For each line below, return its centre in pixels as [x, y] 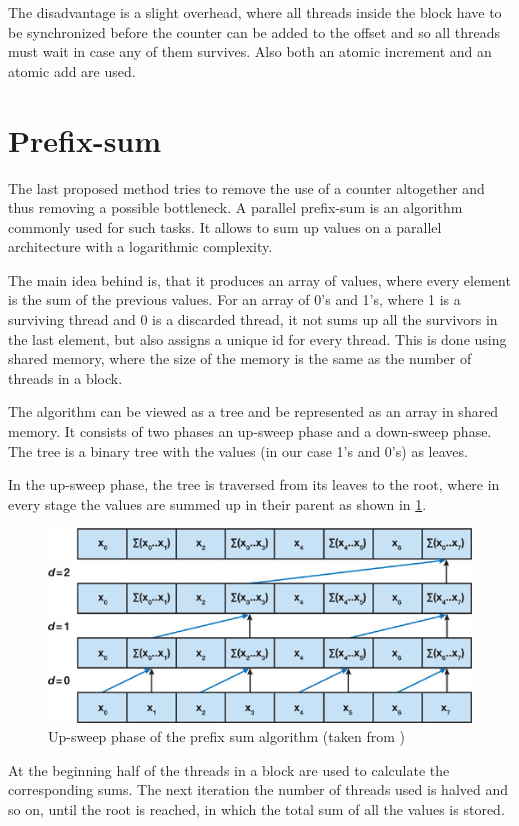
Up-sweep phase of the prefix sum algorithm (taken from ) [226, 736]
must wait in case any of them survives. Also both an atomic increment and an [250, 51]
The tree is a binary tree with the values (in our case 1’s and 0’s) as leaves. [238, 450]
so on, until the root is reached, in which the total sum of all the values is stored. [256, 808]
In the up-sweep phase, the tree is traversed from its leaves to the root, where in [254, 484]
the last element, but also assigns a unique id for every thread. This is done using [257, 338]
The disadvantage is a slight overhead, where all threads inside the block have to [255, 12]
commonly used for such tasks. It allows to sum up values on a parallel [225, 226]
